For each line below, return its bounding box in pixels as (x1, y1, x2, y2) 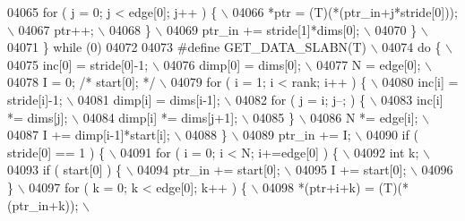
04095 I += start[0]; (295, 160, 407, 179)
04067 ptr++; (18, 20, 94, 38)
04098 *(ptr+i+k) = (263, 177, 375, 196)
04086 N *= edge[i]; (310, 107, 418, 126)
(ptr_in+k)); (7, 195, 79, 214)
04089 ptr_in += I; (242, 125, 351, 144)
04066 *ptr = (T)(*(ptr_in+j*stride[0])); (232, 3, 458, 21)
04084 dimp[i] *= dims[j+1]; (82, 107, 238, 126)
